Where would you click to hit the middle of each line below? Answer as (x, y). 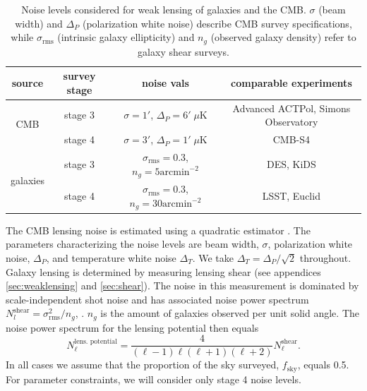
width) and (39, 23)
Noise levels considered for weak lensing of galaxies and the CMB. (164, 9)
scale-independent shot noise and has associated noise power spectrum (157, 299)
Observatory (291, 122)
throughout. (325, 257)
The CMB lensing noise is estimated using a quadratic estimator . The (158, 230)
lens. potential (96, 342)
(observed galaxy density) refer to (283, 37)
